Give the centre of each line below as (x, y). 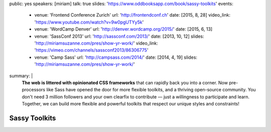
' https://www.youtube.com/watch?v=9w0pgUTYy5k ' (89, 22)
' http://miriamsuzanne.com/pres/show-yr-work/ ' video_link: (96, 43)
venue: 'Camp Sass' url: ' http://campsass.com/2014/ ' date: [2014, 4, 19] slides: (116, 57)
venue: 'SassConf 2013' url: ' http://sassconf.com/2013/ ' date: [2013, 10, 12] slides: (119, 36)
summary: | (21, 76)
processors (33, 90)
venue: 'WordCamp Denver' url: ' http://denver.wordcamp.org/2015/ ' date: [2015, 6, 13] (123, 29)
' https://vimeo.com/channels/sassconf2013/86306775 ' (91, 50)
